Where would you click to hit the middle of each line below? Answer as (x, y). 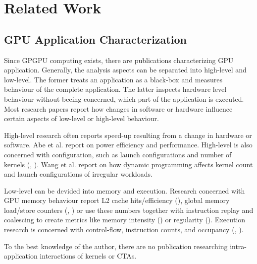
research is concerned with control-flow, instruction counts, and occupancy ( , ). (124, 230)
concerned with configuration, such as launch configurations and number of (118, 154)
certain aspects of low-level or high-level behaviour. (81, 118)
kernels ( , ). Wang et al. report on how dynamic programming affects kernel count (128, 164)
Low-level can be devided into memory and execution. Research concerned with (125, 190)
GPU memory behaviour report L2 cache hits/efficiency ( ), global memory (117, 200)
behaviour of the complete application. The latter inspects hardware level (115, 89)
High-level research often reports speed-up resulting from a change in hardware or (128, 135)
